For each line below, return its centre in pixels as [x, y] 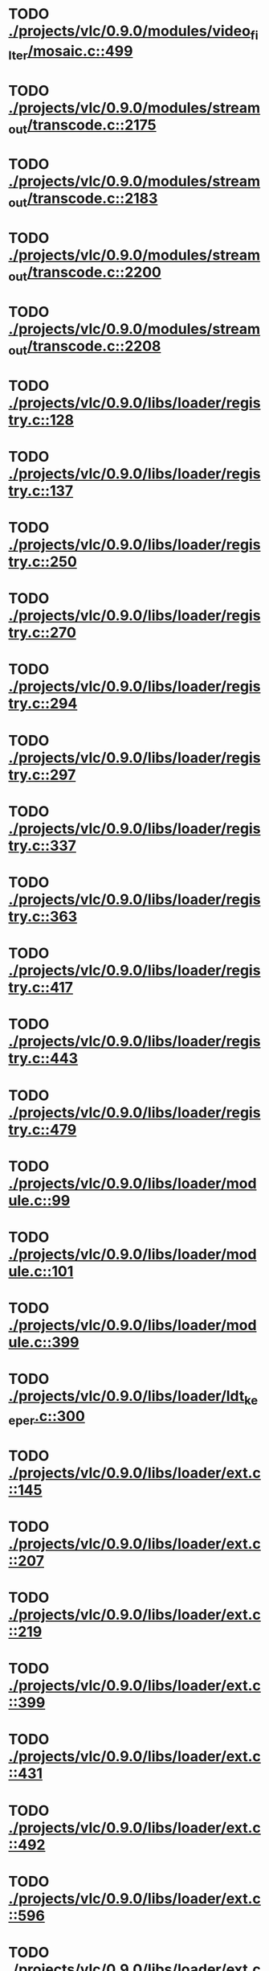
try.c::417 [41, 988]
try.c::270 [42, 633]
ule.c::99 [39, 1200]
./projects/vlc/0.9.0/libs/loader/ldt [126, 1396]
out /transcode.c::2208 [85, 347]
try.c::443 [43, 1059]
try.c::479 [43, 1129]
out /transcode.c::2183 [83, 200]
